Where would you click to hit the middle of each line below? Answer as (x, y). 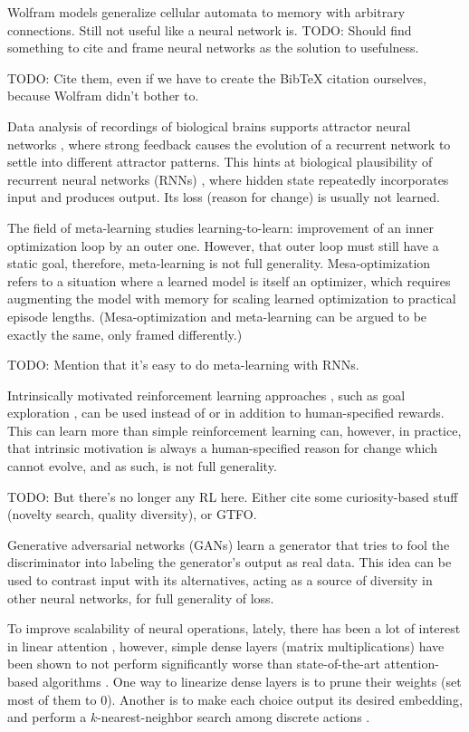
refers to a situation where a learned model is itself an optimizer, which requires (229, 280)
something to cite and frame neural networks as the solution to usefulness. (213, 48)
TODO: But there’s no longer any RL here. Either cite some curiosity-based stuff (233, 496)
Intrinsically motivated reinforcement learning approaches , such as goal (206, 395)
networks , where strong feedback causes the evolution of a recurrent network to (229, 144)
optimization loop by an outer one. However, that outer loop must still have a (223, 245)
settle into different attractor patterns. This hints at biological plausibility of (220, 162)
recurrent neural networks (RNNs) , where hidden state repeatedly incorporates (228, 179)
